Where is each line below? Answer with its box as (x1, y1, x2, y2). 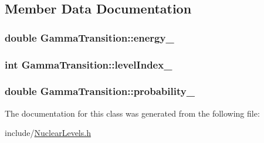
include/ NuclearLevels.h (5, 127, 91, 139)
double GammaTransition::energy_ (5, 30, 174, 45)
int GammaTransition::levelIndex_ (5, 57, 172, 71)
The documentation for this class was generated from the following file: (5, 107, 260, 119)
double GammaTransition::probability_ (5, 84, 195, 98)
